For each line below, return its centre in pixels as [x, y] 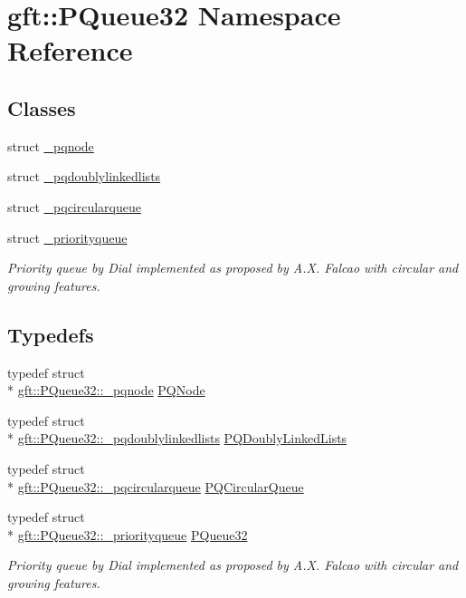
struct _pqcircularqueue [74, 206]
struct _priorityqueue [67, 237]
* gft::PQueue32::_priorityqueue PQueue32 [128, 534]
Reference [70, 50]
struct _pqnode [51, 145]
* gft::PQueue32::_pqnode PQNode [106, 390]
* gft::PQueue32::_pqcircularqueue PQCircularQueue [156, 486]
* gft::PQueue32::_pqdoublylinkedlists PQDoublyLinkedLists [177, 438]
